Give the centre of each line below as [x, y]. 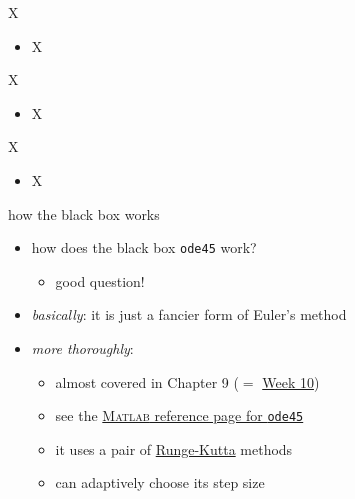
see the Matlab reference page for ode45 [179, 415]
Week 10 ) [291, 381]
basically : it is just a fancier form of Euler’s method [189, 314]
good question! [100, 280]
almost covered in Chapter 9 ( [147, 381]
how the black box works [84, 213]
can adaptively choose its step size [160, 482]
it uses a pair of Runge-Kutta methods [174, 448]
